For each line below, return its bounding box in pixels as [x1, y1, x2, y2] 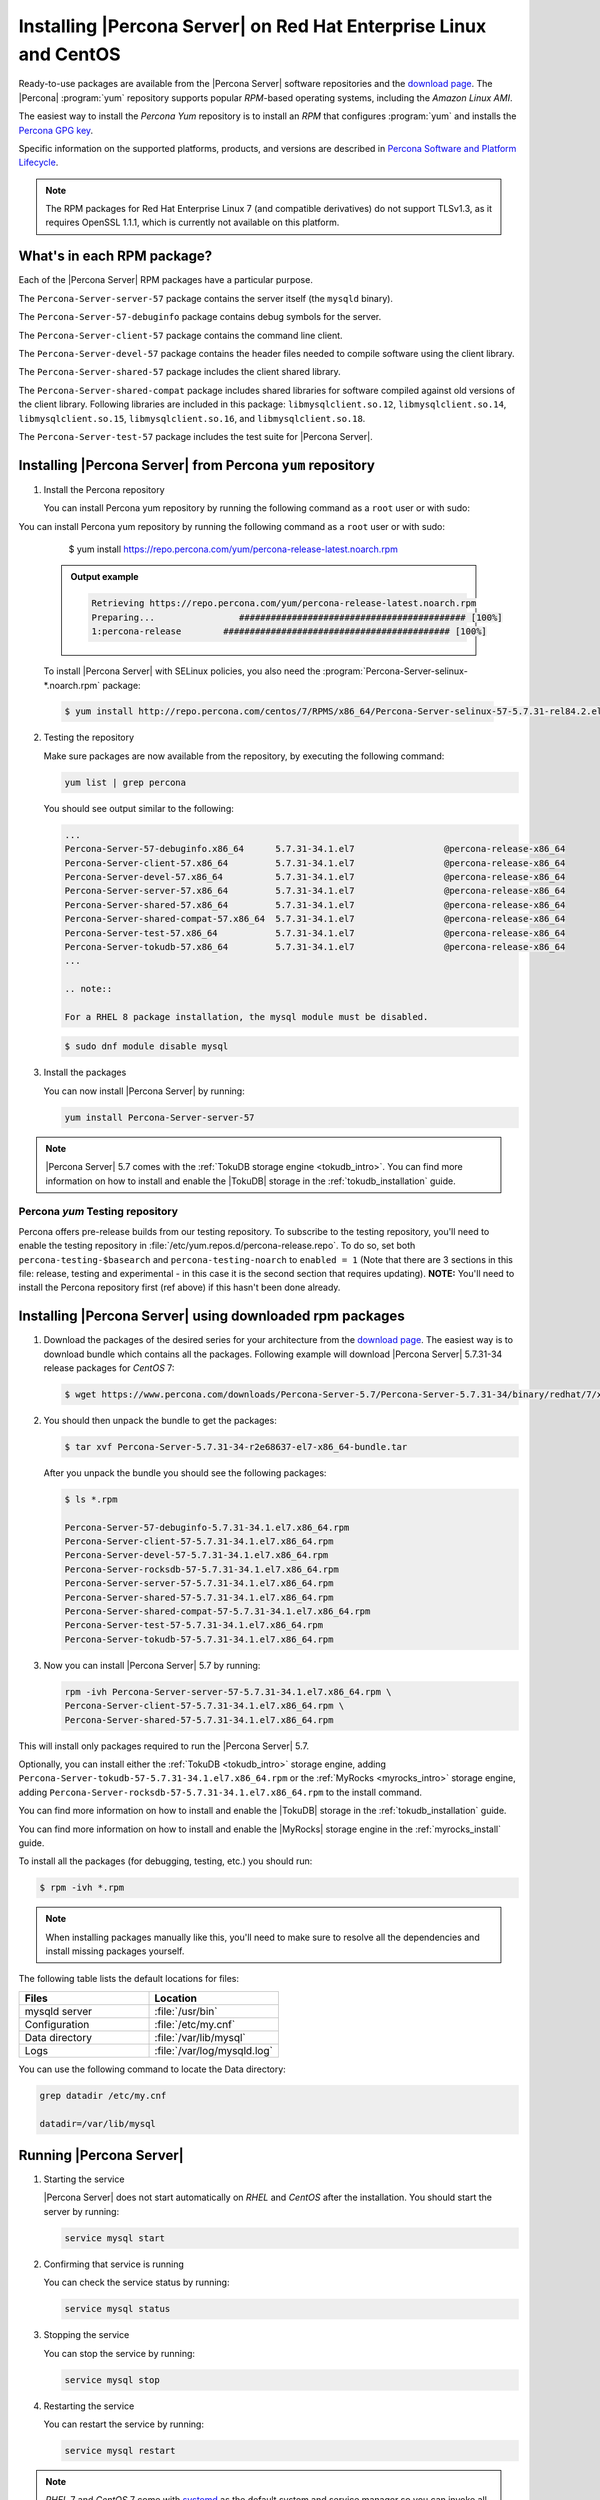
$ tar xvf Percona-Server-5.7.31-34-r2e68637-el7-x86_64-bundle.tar [64, 1441, 408, 1452]
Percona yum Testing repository [18, 1205, 179, 1219]
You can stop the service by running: [43, 2347, 195, 2359]
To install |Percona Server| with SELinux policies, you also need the [43, 665, 321, 677]
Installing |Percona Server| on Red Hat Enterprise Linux [18, 15, 487, 37]
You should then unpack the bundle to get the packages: [43, 1414, 277, 1426]
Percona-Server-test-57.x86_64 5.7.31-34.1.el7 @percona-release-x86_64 [64, 927, 566, 939]
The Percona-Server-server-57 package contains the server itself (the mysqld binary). [18, 292, 394, 304]
